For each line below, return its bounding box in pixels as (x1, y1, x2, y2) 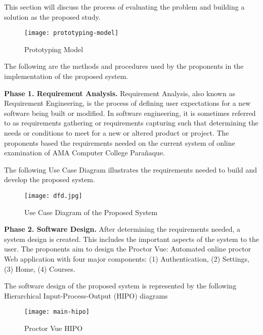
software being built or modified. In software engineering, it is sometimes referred (4, 107, 256, 118)
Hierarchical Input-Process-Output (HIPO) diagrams (4, 290, 168, 301)
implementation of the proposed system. (4, 71, 128, 81)
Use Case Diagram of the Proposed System (24, 206, 158, 217)
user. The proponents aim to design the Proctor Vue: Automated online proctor (4, 243, 251, 254)
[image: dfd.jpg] (24, 192, 82, 199)
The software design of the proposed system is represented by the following (4, 280, 237, 291)
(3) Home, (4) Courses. (4, 263, 75, 274)
